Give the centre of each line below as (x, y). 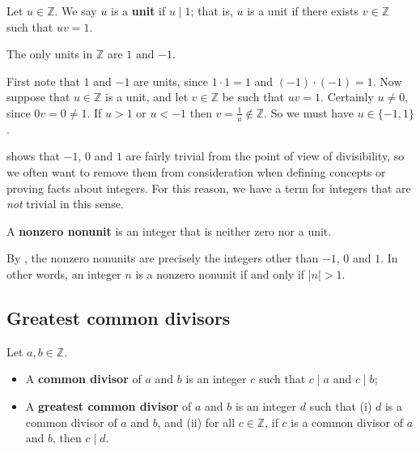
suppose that (38, 97)
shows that (33, 156)
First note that (43, 81)
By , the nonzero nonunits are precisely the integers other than (163, 258)
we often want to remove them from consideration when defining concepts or (196, 171)
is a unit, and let (147, 97)
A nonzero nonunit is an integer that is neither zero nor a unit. (169, 230)
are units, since (171, 81)
